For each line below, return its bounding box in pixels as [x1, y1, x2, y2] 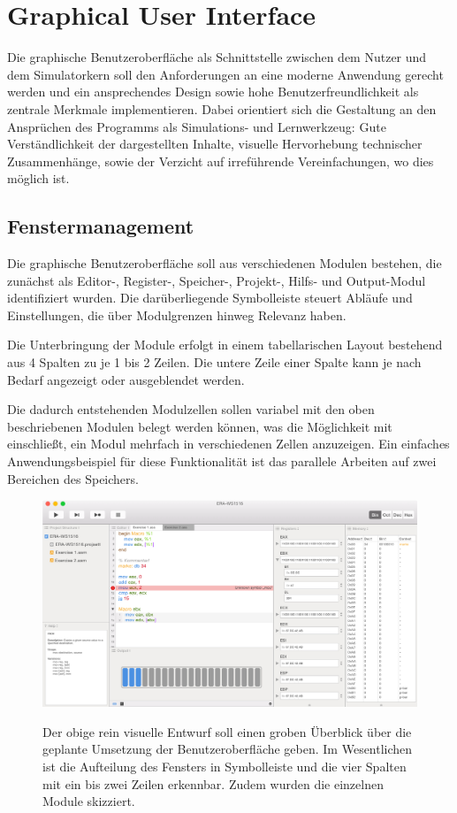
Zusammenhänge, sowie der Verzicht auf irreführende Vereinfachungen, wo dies [7, 151, 434, 170]
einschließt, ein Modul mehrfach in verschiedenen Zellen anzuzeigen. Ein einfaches [7, 434, 450, 453]
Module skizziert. [42, 792, 135, 810]
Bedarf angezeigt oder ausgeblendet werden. [7, 370, 245, 388]
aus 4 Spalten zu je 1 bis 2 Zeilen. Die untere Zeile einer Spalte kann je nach [7, 353, 422, 372]
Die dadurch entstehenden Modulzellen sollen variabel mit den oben [7, 400, 375, 418]
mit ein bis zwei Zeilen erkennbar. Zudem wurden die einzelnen [42, 774, 384, 793]
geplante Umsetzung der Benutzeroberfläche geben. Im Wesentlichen [42, 740, 413, 758]
